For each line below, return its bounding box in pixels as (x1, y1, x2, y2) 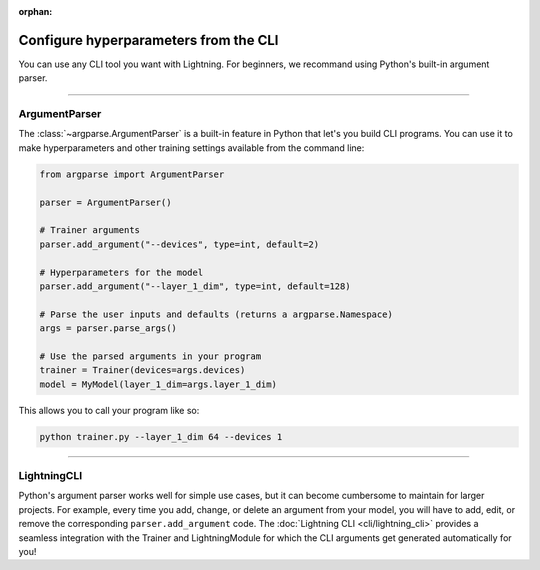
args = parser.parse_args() (39, 323, 177, 334)
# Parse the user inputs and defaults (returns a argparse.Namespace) (39, 308, 394, 320)
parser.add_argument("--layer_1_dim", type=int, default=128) (39, 280, 351, 292)
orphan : (18, 6, 53, 17)
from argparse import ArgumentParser (39, 168, 225, 180)
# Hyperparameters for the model (39, 266, 204, 278)
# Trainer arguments (39, 225, 140, 236)
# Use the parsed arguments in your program (39, 350, 262, 362)
